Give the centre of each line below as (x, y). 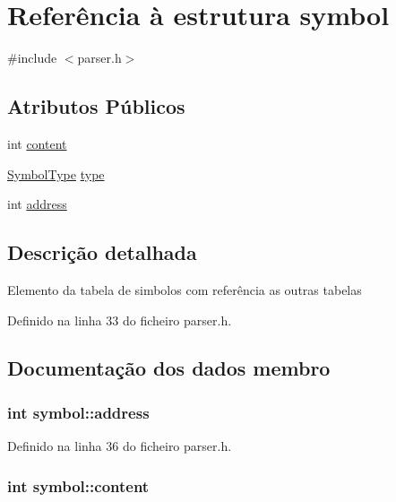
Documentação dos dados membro (169, 368)
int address (37, 204)
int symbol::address (78, 412)
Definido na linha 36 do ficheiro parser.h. (120, 446)
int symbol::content (78, 485)
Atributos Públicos (96, 106)
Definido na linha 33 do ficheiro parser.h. (120, 320)
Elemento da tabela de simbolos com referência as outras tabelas (185, 289)
